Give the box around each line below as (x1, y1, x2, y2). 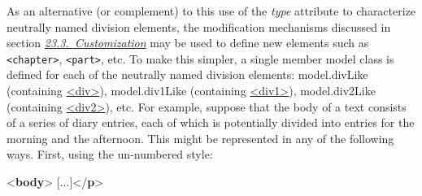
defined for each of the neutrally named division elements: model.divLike (7, 66, 368, 83)
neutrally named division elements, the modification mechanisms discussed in (7, 18, 391, 35)
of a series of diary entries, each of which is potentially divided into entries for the (7, 114, 415, 131)
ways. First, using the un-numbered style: (7, 146, 213, 163)
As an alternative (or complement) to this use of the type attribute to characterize (7, 2, 416, 19)
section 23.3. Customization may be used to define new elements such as (7, 34, 369, 51)
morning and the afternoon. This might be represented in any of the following (7, 129, 394, 146)
